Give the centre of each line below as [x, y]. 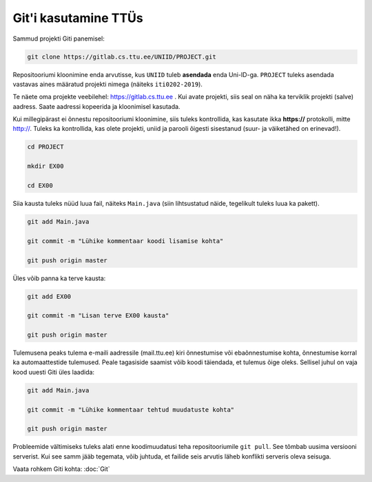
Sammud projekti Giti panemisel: [59, 39]
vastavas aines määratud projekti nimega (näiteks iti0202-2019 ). [108, 84]
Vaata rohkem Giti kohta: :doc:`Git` [61, 469]
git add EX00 [49, 296]
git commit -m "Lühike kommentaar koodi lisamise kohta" [125, 241]
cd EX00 [40, 186]
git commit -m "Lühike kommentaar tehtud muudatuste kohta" [131, 409]
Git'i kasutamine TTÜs [78, 18]
